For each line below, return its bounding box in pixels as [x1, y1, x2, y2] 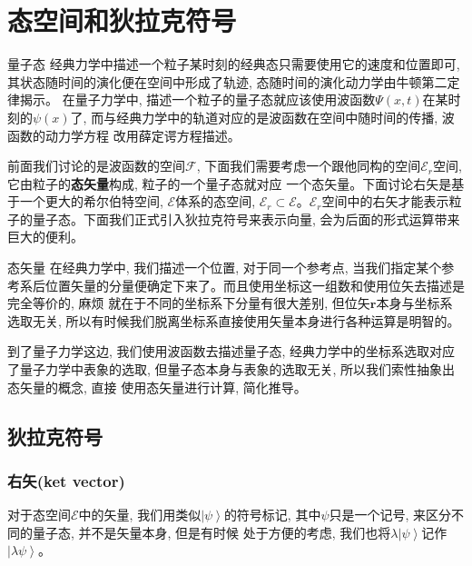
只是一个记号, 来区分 [329, 505, 452, 524]
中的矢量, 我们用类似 [78, 505, 202, 524]
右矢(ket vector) [7, 469, 125, 492]
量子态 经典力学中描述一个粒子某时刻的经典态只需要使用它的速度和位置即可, [7, 55, 460, 74]
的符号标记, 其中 [223, 505, 321, 524]
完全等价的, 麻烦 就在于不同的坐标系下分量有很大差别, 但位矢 [7, 293, 370, 313]
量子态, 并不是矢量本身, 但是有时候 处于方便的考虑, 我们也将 [32, 522, 391, 541]
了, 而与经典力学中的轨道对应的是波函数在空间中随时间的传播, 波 [70, 107, 455, 126]
